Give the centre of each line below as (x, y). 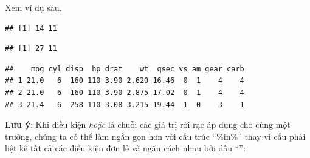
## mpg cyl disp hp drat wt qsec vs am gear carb (125, 69)
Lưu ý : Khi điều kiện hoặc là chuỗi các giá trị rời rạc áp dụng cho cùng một (148, 124)
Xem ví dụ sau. (33, 7)
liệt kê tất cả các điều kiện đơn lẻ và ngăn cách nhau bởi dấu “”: (125, 148)
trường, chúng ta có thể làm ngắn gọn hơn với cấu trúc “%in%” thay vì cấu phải (155, 136)
